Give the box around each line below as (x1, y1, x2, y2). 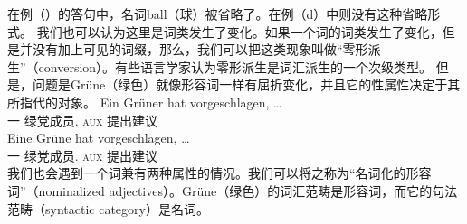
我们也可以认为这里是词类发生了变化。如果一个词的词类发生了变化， (36, 22, 443, 41)
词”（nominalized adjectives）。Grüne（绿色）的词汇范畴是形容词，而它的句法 (7, 181, 458, 200)
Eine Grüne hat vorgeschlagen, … (7, 128, 190, 147)
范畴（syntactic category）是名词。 (7, 199, 209, 218)
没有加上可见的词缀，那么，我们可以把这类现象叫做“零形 (32, 40, 368, 59)
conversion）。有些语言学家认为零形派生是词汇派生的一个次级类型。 (38, 57, 433, 76)
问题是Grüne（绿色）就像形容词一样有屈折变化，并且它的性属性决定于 (32, 75, 448, 94)
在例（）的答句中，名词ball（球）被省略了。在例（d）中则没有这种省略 (7, 5, 428, 23)
